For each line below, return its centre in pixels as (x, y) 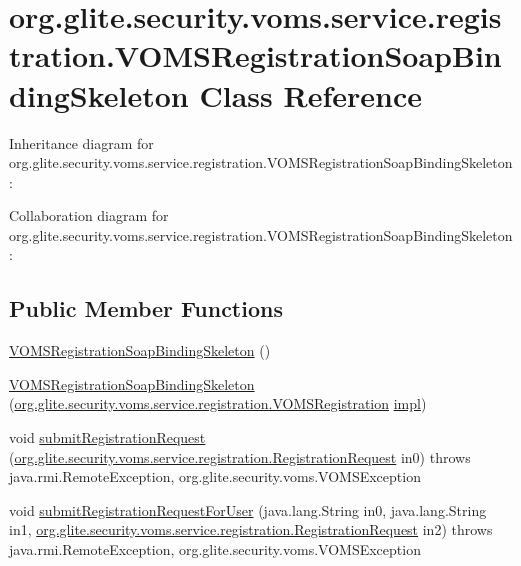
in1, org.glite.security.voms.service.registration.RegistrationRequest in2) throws (251, 529)
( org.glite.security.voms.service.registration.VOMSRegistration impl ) (218, 403)
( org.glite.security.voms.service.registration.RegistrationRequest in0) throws (240, 456)
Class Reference (310, 94)
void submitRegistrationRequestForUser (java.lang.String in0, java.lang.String (248, 509)
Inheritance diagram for (81, 142)
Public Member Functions (146, 308)
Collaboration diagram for (89, 215)
